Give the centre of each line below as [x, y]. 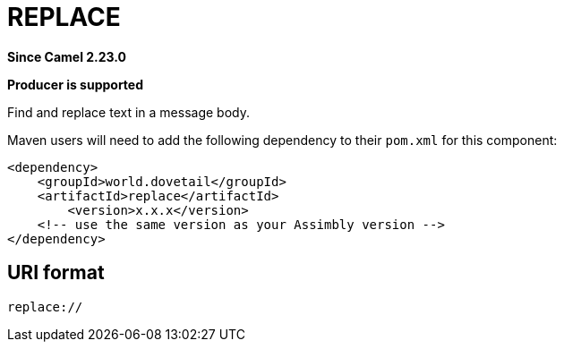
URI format [56, 273]
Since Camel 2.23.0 [67, 56]
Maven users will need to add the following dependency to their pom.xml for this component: [282, 140]
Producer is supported [76, 84]
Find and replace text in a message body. [128, 112]
